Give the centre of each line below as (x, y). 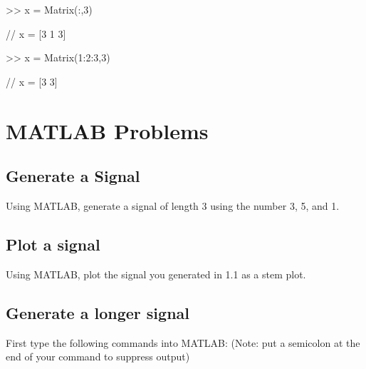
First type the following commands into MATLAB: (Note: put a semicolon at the (183, 342)
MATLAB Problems (107, 130)
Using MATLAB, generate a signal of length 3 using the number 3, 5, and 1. (173, 205)
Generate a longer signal (98, 312)
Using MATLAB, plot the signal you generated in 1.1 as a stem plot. (156, 274)
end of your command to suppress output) (98, 357)
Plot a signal (53, 244)
